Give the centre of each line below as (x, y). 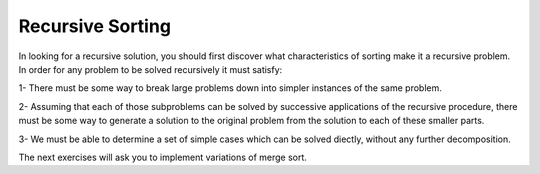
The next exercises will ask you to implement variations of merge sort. (162, 157)
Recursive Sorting (95, 26)
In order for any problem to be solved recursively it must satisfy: (150, 69)
